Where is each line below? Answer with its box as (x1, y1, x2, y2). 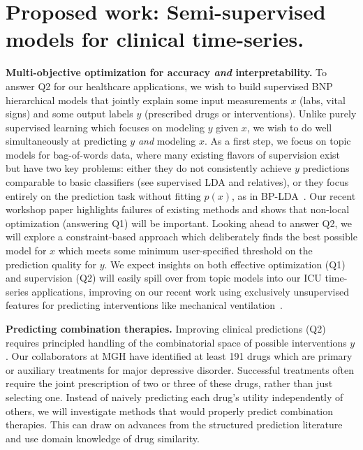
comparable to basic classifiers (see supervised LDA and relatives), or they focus (6, 175, 349, 189)
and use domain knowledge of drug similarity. (6, 430, 200, 445)
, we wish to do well (246, 119, 332, 134)
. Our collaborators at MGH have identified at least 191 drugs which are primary (6, 349, 353, 363)
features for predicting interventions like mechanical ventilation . (6, 298, 283, 312)
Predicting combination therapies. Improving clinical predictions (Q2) (6, 321, 326, 335)
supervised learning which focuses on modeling (6, 119, 205, 134)
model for (6, 243, 47, 258)
